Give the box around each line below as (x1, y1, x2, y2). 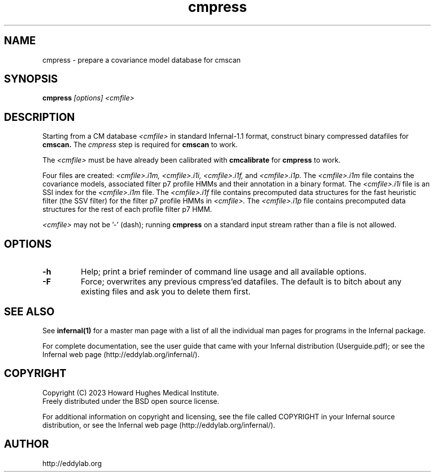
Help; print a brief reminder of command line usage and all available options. (80, 267, 366, 277)
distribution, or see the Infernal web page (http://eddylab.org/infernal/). (42, 420, 276, 429)
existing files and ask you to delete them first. (80, 286, 251, 297)
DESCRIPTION (4, 110, 75, 123)
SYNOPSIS (4, 73, 58, 86)
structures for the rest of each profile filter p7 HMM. (42, 205, 212, 214)
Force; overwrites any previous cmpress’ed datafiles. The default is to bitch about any (80, 277, 402, 287)
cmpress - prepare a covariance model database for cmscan (42, 55, 241, 64)
